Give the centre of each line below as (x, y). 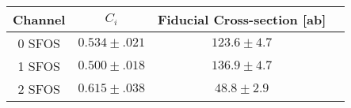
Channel (39, 19)
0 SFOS (39, 43)
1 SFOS (39, 66)
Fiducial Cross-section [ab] (242, 19)
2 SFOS (39, 89)
